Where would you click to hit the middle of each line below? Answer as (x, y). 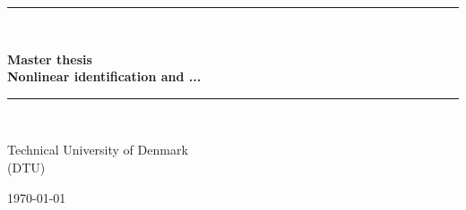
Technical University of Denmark (98, 150)
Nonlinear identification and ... (104, 76)
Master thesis (50, 59)
